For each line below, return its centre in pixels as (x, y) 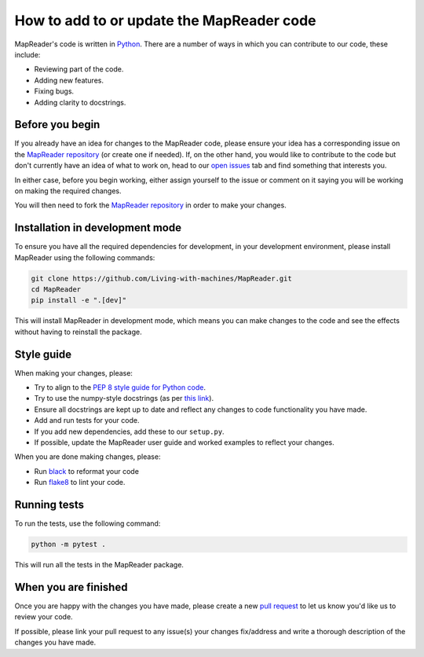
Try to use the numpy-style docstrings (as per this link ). (124, 398)
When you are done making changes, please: (88, 457)
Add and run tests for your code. (87, 420)
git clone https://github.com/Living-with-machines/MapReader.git (161, 278)
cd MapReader (56, 290)
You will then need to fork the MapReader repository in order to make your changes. (150, 205)
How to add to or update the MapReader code (166, 20)
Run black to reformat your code (86, 471)
